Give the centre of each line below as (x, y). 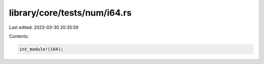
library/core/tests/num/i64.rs (70, 13)
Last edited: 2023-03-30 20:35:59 (44, 27)
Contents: (19, 36)
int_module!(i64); (41, 49)
